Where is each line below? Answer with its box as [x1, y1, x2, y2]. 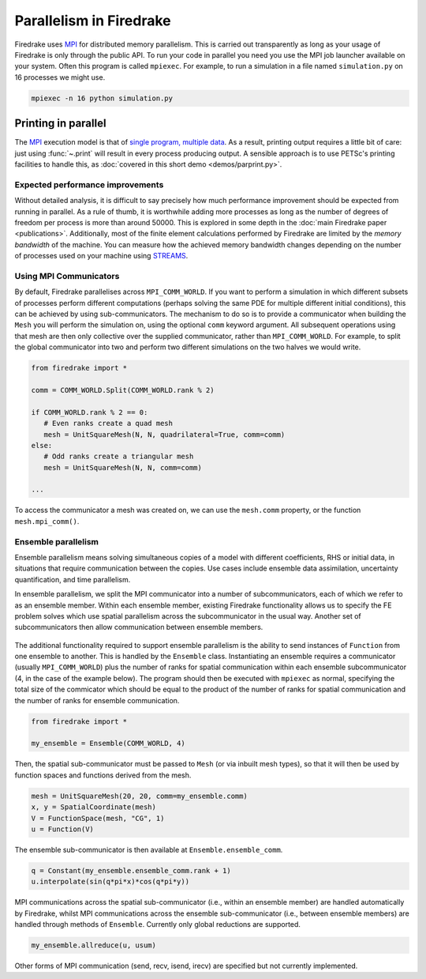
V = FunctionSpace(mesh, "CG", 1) [31, 814, 165, 823]
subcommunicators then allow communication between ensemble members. [14, 623, 263, 632]
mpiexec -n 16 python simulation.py [31, 93, 174, 103]
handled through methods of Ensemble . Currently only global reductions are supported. [14, 920, 301, 929]
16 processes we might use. [14, 72, 106, 82]
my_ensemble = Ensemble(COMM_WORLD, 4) [31, 739, 185, 748]
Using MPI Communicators [14, 270, 120, 281]
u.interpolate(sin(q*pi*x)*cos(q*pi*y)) [31, 877, 189, 887]
